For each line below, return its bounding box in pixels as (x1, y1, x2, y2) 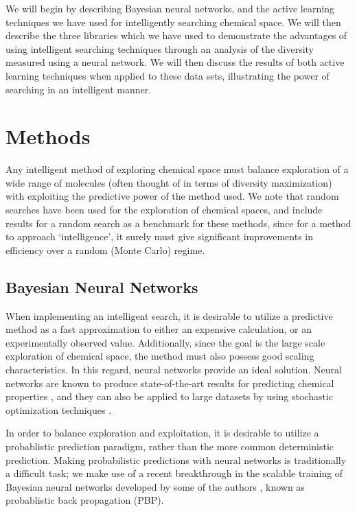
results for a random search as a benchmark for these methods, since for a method (5, 216, 352, 230)
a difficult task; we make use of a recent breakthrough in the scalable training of (5, 466, 343, 480)
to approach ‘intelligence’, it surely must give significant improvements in (5, 229, 314, 244)
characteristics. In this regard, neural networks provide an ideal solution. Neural (5, 362, 342, 377)
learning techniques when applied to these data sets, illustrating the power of (5, 68, 330, 82)
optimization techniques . (5, 402, 112, 417)
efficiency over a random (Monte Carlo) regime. (5, 242, 205, 257)
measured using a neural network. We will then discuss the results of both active (5, 55, 345, 69)
